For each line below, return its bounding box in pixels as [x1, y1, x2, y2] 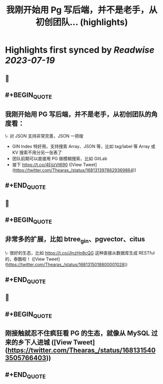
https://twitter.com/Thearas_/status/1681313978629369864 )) [14, 167, 137, 173]
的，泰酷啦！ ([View [5, 256, 45, 262]
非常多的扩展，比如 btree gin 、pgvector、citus [5, 235, 145, 245]
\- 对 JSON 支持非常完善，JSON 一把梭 [5, 133, 84, 139]
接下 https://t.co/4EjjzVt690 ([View [12, 162, 82, 168]
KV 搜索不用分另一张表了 [12, 149, 62, 155]
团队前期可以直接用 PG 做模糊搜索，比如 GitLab [12, 155, 108, 161]
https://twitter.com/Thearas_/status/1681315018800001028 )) [6, 261, 128, 267]
